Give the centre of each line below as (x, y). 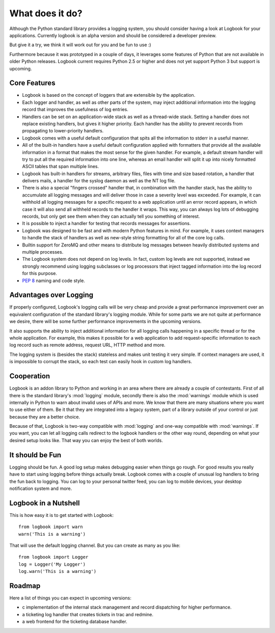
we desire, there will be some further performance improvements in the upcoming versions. (105, 321)
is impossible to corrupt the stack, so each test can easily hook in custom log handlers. (101, 362)
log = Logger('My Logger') (52, 564)
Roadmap (25, 586)
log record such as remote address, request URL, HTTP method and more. (87, 345)
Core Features (32, 83)
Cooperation (30, 376)
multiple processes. (43, 252)
